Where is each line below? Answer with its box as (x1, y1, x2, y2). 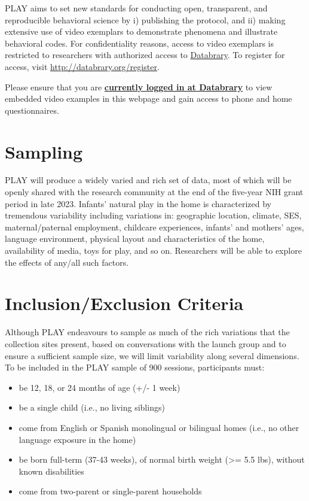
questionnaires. (5, 104, 59, 116)
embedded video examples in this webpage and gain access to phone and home (5, 92, 292, 105)
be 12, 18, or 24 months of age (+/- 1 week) (19, 381, 180, 393)
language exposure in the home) (19, 433, 136, 445)
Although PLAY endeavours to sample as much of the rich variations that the (5, 326, 290, 338)
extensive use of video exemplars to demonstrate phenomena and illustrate (5, 25, 278, 38)
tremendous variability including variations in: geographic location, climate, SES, (5, 209, 302, 221)
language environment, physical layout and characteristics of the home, (5, 232, 265, 245)
